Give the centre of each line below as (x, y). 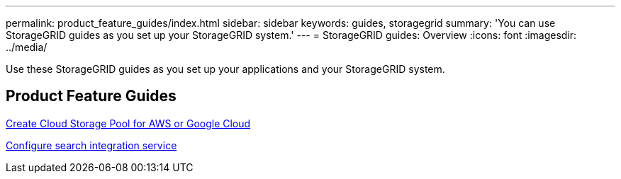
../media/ (27, 47)
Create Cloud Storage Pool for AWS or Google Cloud (128, 123)
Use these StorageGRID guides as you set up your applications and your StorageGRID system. (225, 69)
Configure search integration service (91, 145)
